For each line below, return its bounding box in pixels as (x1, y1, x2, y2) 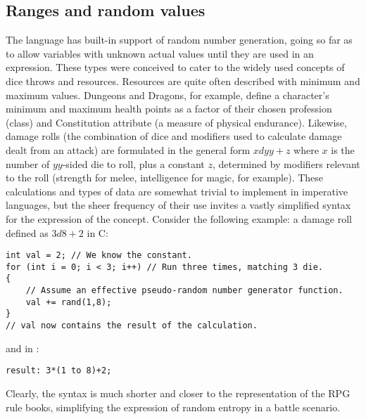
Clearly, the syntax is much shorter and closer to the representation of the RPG (6, 385, 351, 400)
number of (6, 156, 50, 171)
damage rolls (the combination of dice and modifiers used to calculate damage (6, 129, 342, 143)
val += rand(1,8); (25, 297, 112, 307)
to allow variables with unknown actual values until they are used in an (6, 46, 314, 60)
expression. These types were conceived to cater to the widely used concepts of (6, 60, 345, 75)
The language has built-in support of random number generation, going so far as (6, 32, 353, 47)
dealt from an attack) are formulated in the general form (6, 142, 251, 157)
